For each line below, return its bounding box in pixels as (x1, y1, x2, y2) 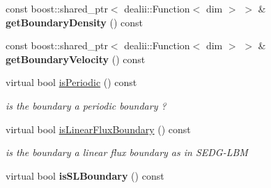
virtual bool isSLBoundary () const (6, 168, 164, 182)
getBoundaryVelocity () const (6, 51, 146, 66)
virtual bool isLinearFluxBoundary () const (6, 121, 191, 136)
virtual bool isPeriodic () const (6, 75, 137, 89)
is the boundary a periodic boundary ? (6, 98, 167, 112)
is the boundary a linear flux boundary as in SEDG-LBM (6, 145, 248, 160)
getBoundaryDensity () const (6, 15, 143, 29)
